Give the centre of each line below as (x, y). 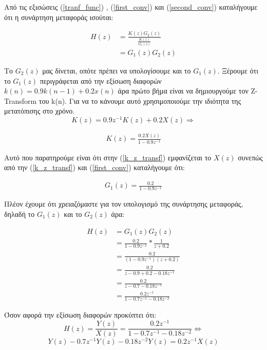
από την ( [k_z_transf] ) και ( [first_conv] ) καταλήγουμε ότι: (94, 167)
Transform (21, 100)
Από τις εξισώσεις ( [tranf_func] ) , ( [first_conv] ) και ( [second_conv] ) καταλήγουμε (131, 7)
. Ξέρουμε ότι (238, 71)
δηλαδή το (20, 214)
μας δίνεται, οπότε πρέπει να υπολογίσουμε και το (117, 71)
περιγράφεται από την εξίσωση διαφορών (101, 80)
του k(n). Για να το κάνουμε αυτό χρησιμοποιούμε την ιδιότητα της (140, 100)
